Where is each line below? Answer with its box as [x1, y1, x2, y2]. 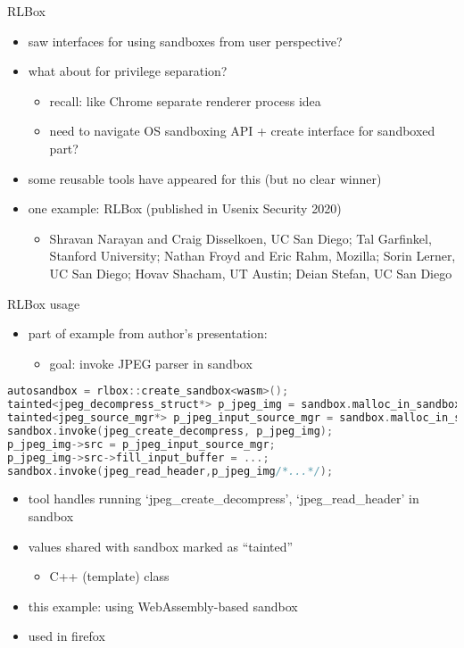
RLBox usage [7, 294, 80, 312]
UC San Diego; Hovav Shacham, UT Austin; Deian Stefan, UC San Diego [49, 263, 452, 282]
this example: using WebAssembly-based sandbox [28, 596, 298, 615]
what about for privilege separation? [28, 62, 228, 80]
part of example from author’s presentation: [28, 324, 268, 343]
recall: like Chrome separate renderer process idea [49, 91, 321, 110]
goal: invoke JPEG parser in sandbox [49, 353, 253, 372]
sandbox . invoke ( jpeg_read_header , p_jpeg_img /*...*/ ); [7, 464, 334, 478]
